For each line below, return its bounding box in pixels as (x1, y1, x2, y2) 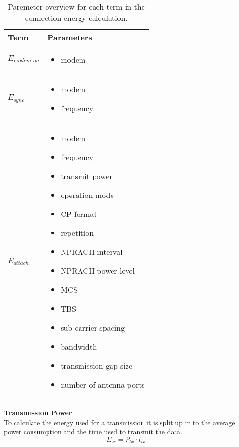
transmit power (61, 170, 112, 181)
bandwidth (61, 341, 97, 352)
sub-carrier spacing (61, 322, 125, 333)
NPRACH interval (61, 246, 123, 257)
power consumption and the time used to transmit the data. (4, 427, 182, 437)
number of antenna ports (61, 379, 145, 390)
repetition (61, 227, 94, 238)
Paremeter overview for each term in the (8, 1, 145, 12)
